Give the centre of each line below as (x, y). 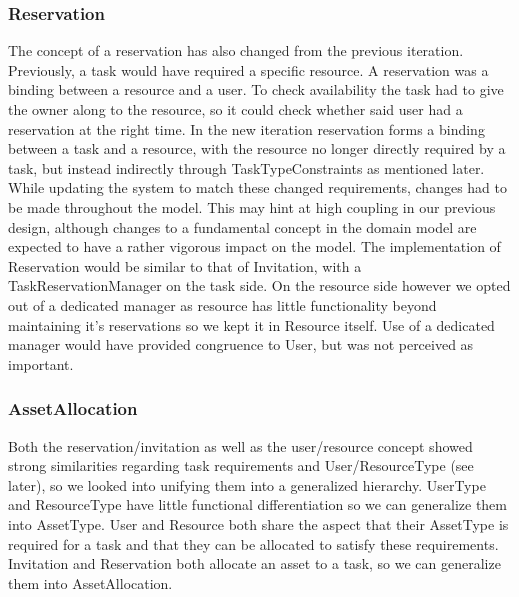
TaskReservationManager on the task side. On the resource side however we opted (259, 285)
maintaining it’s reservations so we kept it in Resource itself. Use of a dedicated (251, 324)
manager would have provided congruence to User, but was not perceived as (241, 344)
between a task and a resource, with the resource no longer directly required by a (257, 148)
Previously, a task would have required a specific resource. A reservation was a (248, 69)
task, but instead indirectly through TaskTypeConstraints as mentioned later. (246, 167)
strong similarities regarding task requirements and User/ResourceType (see (241, 465)
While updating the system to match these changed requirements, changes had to (257, 187)
